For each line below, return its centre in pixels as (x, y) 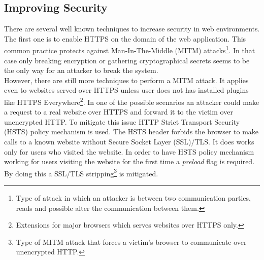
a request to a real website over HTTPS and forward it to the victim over (119, 112)
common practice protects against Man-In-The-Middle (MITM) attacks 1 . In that (130, 50)
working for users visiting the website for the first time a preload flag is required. (129, 161)
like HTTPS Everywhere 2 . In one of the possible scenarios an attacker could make (132, 101)
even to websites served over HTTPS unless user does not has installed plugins (126, 90)
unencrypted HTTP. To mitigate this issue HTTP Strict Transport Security (122, 121)
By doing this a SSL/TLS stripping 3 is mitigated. (81, 172)
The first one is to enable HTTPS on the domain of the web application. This (125, 38)
